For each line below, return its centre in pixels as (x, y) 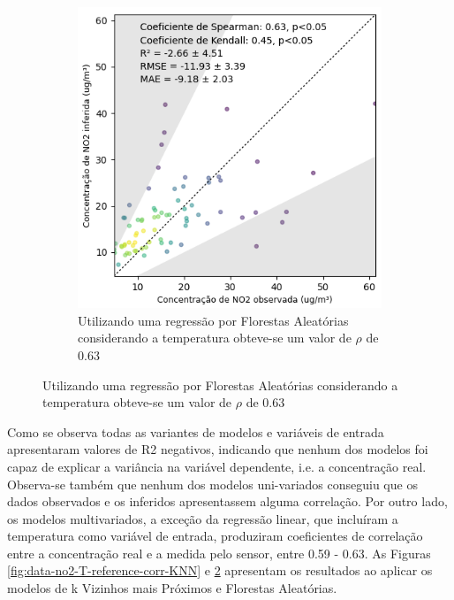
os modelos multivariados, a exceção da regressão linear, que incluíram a (203, 518)
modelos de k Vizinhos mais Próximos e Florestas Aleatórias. (172, 588)
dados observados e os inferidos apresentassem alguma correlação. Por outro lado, (227, 501)
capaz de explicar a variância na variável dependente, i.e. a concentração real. (217, 466)
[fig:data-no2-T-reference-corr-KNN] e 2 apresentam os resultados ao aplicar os (220, 570)
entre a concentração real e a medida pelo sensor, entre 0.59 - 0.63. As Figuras (219, 553)
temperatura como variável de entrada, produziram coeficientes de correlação (215, 536)
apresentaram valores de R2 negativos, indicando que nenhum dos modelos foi (218, 449)
